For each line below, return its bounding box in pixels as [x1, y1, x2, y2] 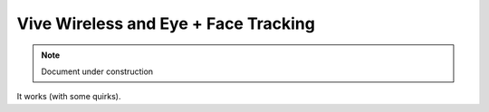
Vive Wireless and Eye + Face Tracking [16, 14, 316, 33]
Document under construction [41, 66, 154, 77]
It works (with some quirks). [16, 91, 121, 102]
